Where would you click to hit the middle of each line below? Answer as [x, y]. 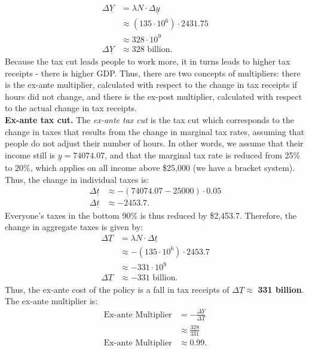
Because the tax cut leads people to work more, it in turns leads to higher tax [148, 61]
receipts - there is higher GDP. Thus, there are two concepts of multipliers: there [153, 73]
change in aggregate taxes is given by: [74, 227]
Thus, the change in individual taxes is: [77, 179]
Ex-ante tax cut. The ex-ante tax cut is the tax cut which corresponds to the [149, 120]
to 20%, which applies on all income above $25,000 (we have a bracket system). [150, 168]
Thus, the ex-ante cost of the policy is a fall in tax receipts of [117, 289]
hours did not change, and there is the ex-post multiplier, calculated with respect [154, 96]
